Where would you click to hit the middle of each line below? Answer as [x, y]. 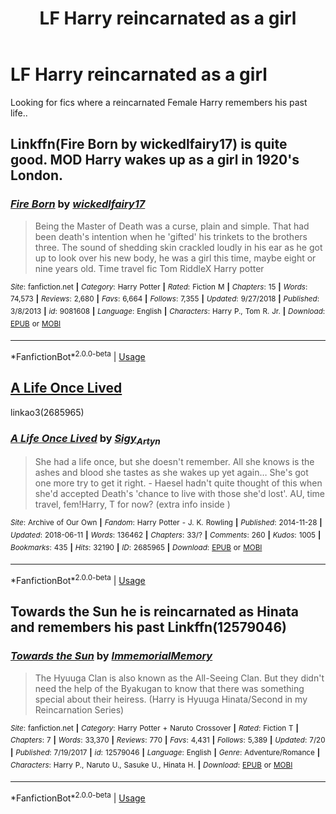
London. [37, 175]
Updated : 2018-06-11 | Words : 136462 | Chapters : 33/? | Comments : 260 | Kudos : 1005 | [166, 535]
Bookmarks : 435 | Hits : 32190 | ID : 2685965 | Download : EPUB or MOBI [136, 547]
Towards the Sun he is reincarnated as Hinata [154, 612]
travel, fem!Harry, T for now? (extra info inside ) [132, 504]
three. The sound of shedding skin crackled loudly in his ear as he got [178, 247]
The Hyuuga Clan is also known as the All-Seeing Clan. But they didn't [179, 678]
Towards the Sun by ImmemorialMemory [111, 656]
